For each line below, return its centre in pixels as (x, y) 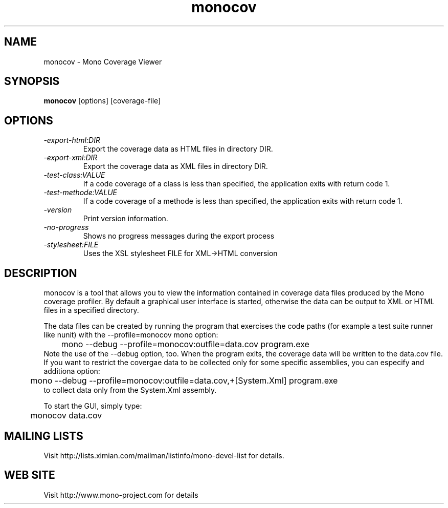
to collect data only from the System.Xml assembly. (130, 390)
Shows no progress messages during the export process (179, 236)
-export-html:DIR (72, 140)
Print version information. (126, 219)
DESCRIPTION (41, 273)
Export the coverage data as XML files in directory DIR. (175, 166)
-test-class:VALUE (74, 175)
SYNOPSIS (32, 81)
